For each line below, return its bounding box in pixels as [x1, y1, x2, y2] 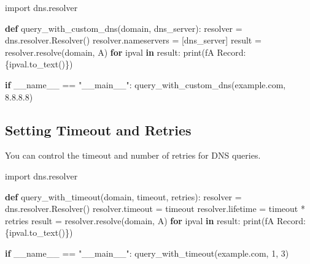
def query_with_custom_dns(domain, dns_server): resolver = [5, 21, 242, 34]
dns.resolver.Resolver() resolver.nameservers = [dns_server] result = [5, 34, 262, 47]
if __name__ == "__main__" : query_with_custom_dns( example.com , [5, 78, 286, 91]
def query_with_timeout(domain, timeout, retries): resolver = [5, 190, 242, 203]
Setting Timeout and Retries [5, 120, 192, 139]
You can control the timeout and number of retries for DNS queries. [5, 149, 261, 162]
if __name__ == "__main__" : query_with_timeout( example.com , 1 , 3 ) [5, 246, 289, 259]
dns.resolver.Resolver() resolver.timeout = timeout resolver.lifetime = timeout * [5, 202, 305, 215]
